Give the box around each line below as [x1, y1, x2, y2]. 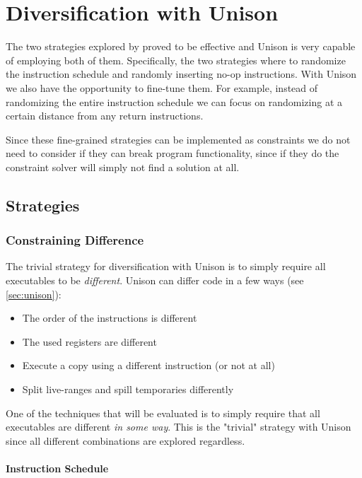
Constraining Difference [6, 231, 144, 249]
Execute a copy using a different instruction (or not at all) [22, 358, 275, 373]
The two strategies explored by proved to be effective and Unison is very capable [6, 39, 356, 54]
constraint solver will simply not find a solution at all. [6, 159, 240, 174]
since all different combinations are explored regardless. [6, 433, 245, 448]
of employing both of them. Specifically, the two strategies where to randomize [6, 52, 346, 67]
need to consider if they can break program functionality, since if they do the [6, 146, 339, 161]
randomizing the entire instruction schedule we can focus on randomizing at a [6, 94, 342, 109]
